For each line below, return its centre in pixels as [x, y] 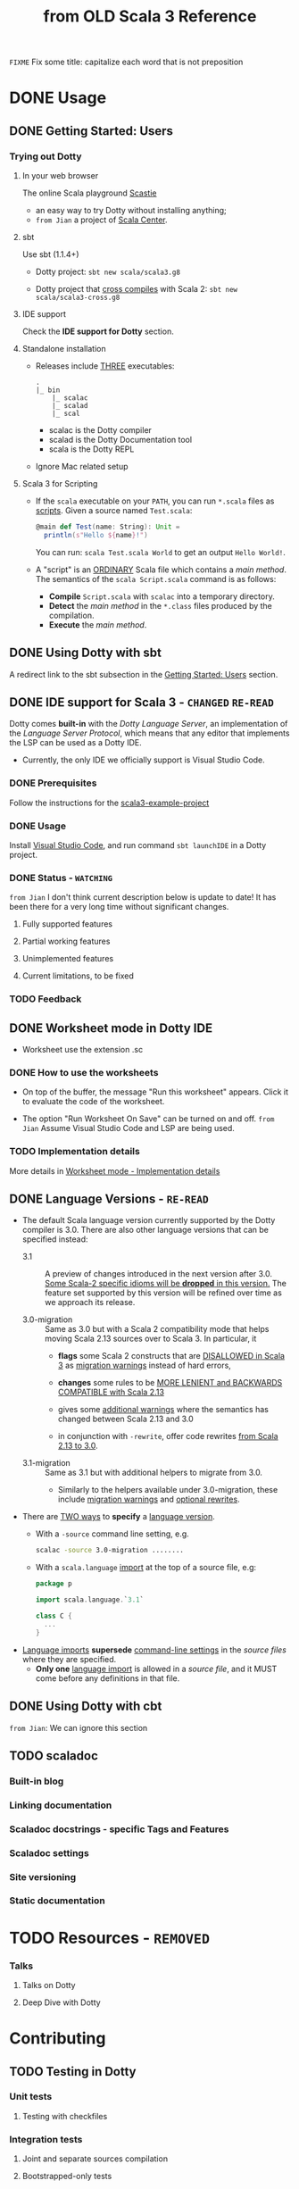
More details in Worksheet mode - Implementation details [115, 1170]
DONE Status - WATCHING [61, 878]
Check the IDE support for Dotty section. [98, 331]
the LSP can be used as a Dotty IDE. [75, 743]
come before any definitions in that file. [108, 1678]
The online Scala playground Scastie [90, 193]
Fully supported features [67, 924]
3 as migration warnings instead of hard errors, [145, 1365]
